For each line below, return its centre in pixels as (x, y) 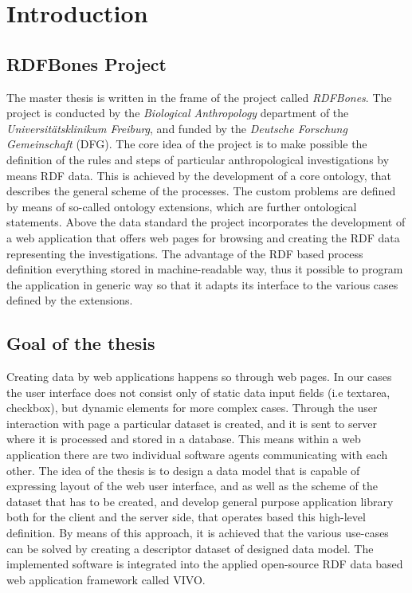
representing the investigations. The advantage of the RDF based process (185, 253)
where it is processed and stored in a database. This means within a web (184, 439)
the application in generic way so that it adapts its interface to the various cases (202, 284)
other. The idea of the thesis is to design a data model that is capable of (183, 470)
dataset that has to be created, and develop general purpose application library (200, 501)
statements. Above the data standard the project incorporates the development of (206, 222)
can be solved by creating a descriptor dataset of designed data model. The (190, 548)
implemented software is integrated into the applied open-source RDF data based (205, 564)
